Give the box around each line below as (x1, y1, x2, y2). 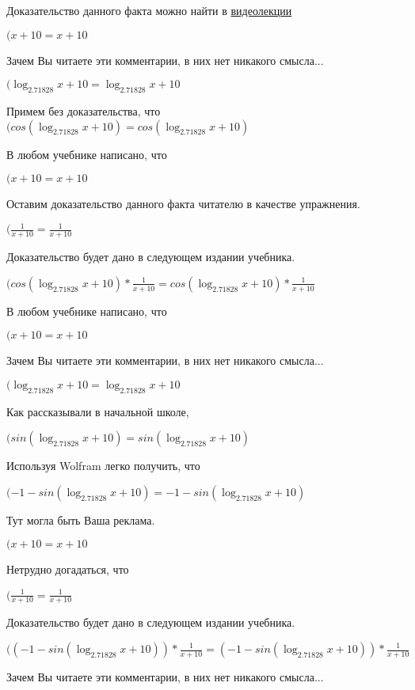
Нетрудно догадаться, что (6, 561, 129, 578)
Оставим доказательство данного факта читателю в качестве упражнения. (6, 195, 360, 212)
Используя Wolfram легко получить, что (6, 457, 200, 474)
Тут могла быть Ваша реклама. (6, 511, 155, 528)
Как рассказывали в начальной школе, (6, 403, 189, 419)
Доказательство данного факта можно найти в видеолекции (6, 2, 292, 18)
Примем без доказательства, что (6, 102, 161, 119)
